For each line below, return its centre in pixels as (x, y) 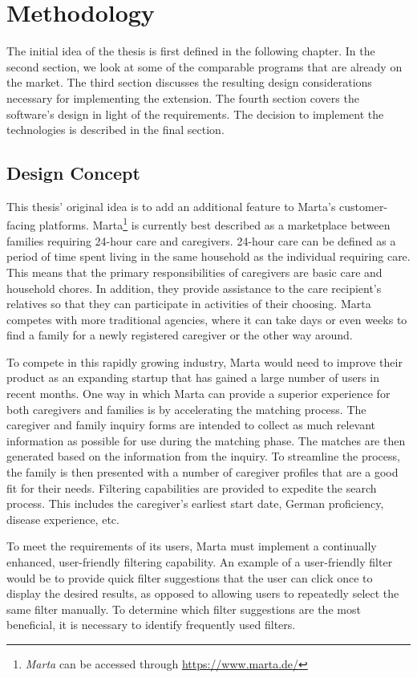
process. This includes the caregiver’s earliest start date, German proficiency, (195, 503)
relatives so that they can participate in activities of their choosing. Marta (189, 304)
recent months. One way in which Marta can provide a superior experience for (198, 394)
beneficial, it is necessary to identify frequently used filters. (151, 625)
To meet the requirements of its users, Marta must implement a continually (192, 546)
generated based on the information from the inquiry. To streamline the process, (203, 456)
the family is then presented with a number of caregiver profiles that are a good (202, 472)
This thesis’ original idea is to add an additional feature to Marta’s (171, 206)
